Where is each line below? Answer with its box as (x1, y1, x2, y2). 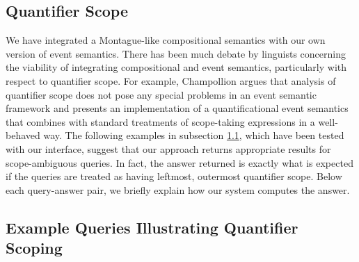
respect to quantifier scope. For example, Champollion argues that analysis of (6, 73, 336, 88)
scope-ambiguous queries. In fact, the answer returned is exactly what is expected (6, 155, 353, 170)
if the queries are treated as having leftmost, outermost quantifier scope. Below (6, 169, 342, 183)
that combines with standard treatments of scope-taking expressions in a (6, 114, 315, 129)
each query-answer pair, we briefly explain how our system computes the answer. (6, 182, 350, 197)
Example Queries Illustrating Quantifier (6, 216, 298, 238)
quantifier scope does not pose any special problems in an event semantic (6, 87, 317, 101)
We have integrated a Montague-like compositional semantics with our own (6, 33, 326, 47)
